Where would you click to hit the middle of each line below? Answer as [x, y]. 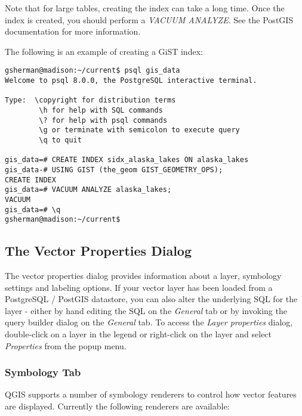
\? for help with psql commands [103, 120]
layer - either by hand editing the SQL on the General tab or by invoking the [146, 310]
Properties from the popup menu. [66, 345]
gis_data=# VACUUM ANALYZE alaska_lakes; [88, 190]
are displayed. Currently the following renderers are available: [117, 406]
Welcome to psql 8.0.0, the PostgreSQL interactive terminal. [131, 81]
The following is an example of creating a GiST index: [104, 51]
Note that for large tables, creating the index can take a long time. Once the [145, 8]
